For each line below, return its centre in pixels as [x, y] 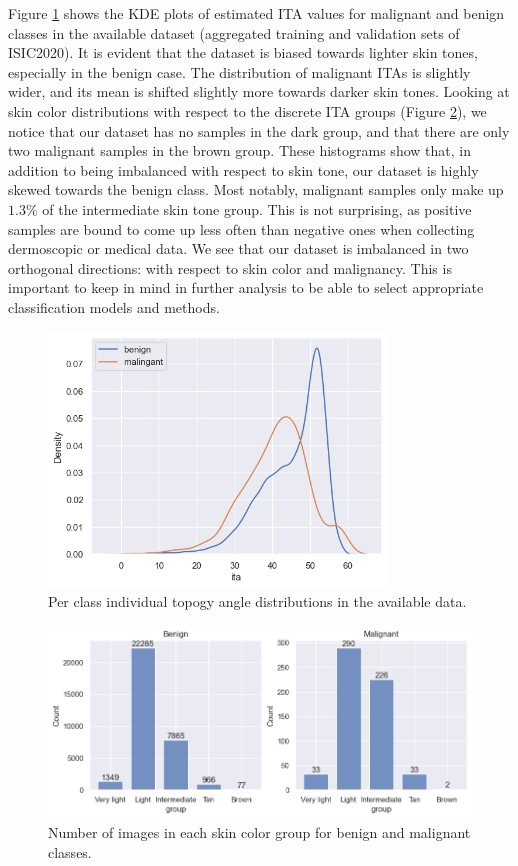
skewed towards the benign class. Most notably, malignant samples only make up [256, 189]
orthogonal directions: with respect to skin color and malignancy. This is [230, 267]
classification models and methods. [114, 306]
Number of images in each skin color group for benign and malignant [259, 832]
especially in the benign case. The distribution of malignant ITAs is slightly [239, 71]
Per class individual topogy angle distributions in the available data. [257, 601]
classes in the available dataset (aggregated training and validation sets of [234, 32]
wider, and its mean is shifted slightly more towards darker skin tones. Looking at [259, 91]
